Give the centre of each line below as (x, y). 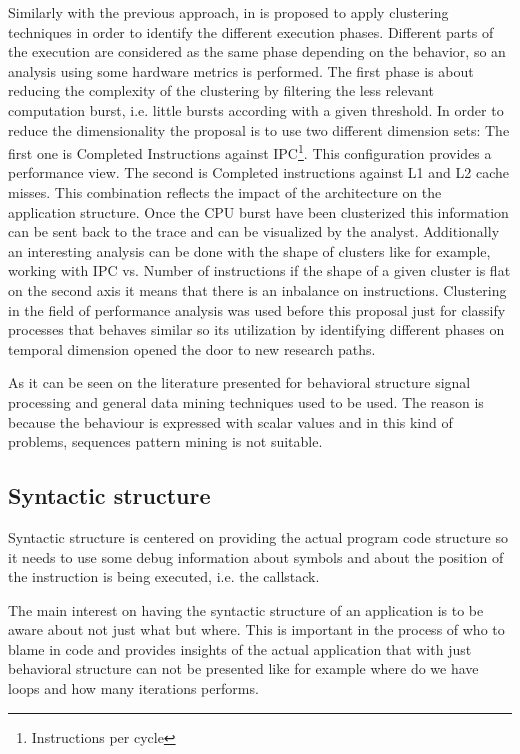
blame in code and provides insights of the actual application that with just (240, 648)
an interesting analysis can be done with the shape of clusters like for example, (249, 250)
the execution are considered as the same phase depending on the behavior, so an (257, 51)
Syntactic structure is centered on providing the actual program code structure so (258, 536)
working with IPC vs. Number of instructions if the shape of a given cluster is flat (259, 270)
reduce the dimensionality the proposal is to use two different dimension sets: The (259, 129)
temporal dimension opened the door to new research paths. (192, 348)
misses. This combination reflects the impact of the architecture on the (225, 192)
